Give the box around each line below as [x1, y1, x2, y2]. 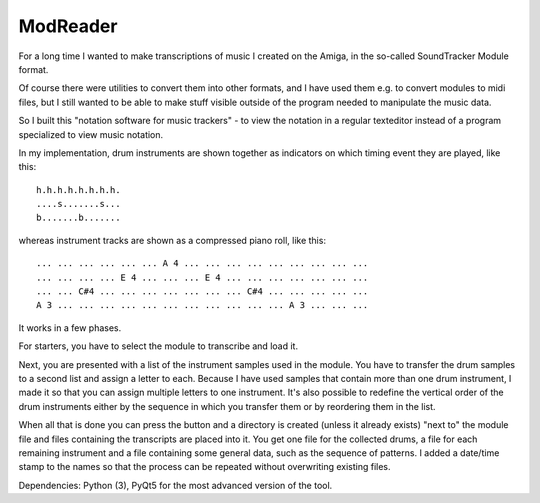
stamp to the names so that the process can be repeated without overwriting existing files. [18, 461, 391, 473]
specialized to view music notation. [18, 128, 164, 140]
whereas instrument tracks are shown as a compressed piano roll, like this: [18, 234, 327, 246]
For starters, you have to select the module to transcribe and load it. [18, 340, 299, 352]
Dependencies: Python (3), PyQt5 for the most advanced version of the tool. [18, 479, 333, 491]
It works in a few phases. [18, 321, 122, 334]
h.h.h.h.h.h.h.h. [36, 184, 121, 195]
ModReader [18, 15, 118, 37]
